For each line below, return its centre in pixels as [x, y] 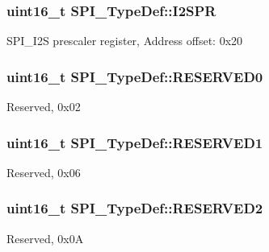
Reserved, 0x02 [44, 107]
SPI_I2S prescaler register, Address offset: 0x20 [125, 41]
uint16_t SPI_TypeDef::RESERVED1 [135, 142]
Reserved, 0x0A [45, 238]
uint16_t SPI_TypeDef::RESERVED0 [135, 76]
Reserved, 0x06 [44, 172]
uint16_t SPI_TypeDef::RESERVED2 [135, 208]
